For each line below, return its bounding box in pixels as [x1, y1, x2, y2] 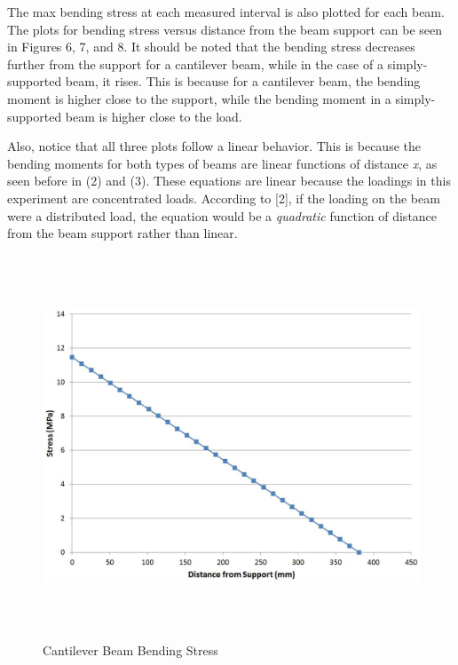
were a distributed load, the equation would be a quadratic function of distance [7, 206, 438, 225]
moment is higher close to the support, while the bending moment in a [7, 89, 391, 107]
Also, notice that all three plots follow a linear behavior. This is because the [7, 137, 421, 155]
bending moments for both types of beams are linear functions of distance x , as [7, 154, 438, 172]
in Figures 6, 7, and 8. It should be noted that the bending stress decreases [7, 37, 415, 56]
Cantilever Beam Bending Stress [43, 641, 218, 660]
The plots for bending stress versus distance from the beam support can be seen [7, 20, 443, 38]
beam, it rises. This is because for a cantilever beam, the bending [65, 72, 421, 91]
